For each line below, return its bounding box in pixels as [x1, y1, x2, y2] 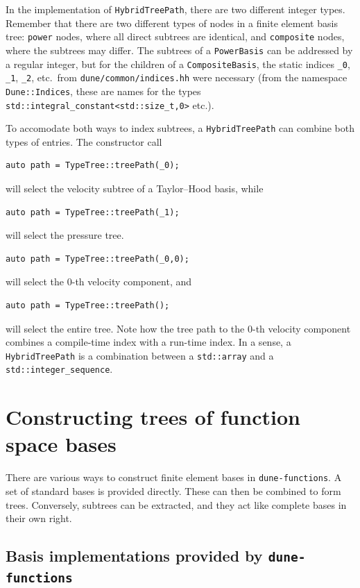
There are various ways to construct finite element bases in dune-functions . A [6, 470, 342, 485]
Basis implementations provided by [6, 545, 263, 566]
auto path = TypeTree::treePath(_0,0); [6, 253, 189, 264]
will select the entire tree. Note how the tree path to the [6, 321, 245, 335]
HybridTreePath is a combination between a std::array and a [6, 348, 274, 362]
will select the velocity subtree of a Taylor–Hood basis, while [6, 181, 264, 196]
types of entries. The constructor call [6, 134, 162, 149]
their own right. [6, 511, 72, 526]
